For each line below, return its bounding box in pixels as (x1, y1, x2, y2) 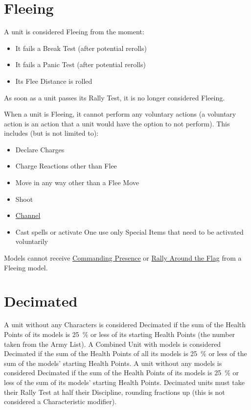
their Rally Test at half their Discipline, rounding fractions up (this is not (4, 386, 225, 397)
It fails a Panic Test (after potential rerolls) (15, 59, 146, 70)
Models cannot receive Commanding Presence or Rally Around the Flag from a (4, 253, 242, 263)
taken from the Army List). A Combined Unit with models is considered (4, 338, 221, 349)
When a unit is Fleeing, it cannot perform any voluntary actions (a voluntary (4, 109, 236, 119)
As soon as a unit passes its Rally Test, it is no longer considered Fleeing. (4, 92, 225, 102)
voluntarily (15, 236, 48, 246)
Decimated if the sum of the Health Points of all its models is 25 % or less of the (4, 348, 247, 359)
